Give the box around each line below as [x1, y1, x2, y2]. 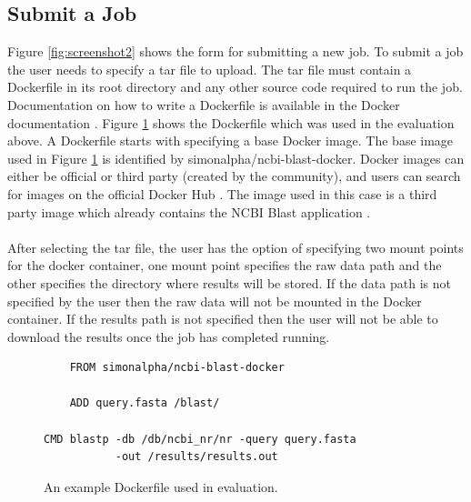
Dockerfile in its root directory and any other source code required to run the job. [7, 77, 463, 96]
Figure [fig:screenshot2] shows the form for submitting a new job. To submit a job [7, 42, 464, 61]
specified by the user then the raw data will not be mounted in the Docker [7, 291, 422, 310]
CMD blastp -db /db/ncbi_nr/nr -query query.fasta [44, 432, 356, 446]
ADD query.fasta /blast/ [69, 397, 220, 410]
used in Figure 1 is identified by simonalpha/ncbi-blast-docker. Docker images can [7, 148, 465, 167]
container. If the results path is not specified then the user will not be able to [7, 309, 438, 328]
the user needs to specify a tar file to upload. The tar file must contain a [7, 59, 412, 78]
